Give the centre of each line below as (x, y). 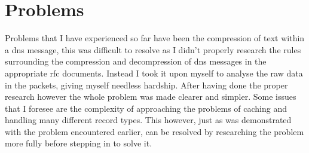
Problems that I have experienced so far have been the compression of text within (155, 38)
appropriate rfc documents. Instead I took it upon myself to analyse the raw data (154, 73)
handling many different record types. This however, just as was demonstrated (148, 120)
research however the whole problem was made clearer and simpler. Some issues (151, 97)
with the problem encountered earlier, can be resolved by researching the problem (154, 131)
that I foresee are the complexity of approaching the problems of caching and (146, 108)
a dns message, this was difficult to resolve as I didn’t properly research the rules (153, 49)
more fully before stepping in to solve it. (79, 143)
